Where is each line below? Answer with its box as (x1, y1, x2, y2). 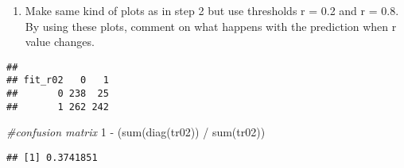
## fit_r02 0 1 (6, 74, 109, 86)
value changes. (25, 33, 95, 50)
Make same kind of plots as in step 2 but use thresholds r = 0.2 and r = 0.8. (25, 2, 399, 18)
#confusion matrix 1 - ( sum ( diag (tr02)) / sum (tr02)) (6, 124, 266, 140)
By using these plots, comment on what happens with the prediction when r (25, 17, 397, 34)
